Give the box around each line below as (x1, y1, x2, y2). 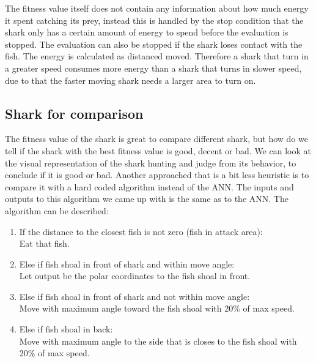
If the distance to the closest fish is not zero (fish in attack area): (19, 225, 263, 238)
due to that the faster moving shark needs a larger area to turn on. (5, 73, 256, 86)
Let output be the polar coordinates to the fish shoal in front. (19, 269, 251, 282)
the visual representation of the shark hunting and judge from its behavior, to (5, 156, 296, 169)
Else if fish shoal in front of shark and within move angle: (19, 257, 235, 270)
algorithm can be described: (5, 204, 109, 217)
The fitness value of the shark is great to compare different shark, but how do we (5, 132, 308, 145)
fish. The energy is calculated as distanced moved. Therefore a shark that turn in (5, 50, 309, 62)
